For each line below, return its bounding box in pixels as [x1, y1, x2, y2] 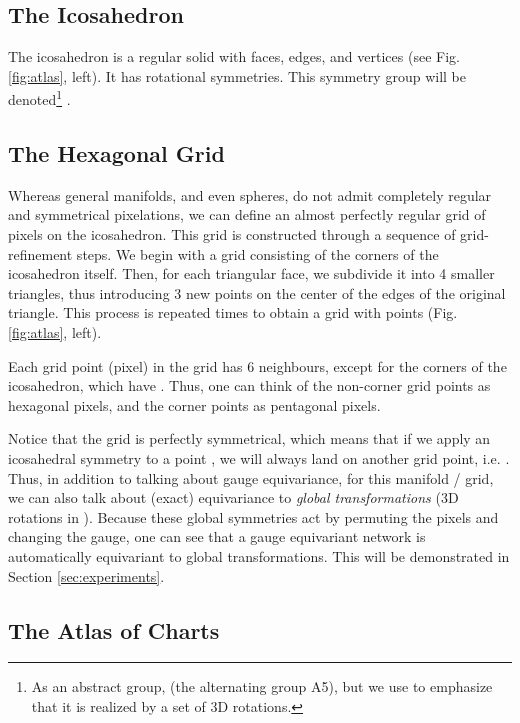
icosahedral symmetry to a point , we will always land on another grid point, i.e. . [8, 447, 510, 468]
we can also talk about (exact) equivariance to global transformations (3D [8, 487, 459, 508]
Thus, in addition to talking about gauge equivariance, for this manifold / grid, [8, 467, 494, 488]
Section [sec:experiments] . [8, 565, 165, 586]
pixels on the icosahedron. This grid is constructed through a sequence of [8, 224, 456, 245]
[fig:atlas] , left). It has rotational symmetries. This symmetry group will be [8, 65, 466, 86]
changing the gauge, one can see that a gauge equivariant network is [8, 526, 426, 547]
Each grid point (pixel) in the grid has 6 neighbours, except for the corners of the [8, 355, 507, 376]
